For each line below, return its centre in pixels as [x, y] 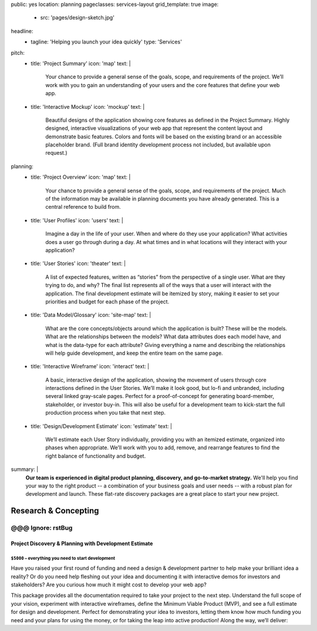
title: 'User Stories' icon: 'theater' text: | [78, 263]
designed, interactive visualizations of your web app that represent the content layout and [154, 128]
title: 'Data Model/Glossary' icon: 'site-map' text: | [91, 315]
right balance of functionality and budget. [96, 456]
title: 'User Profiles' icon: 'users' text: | [77, 220]
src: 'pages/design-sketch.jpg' [77, 18]
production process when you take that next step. [105, 413]
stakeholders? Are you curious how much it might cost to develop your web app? [109, 585]
